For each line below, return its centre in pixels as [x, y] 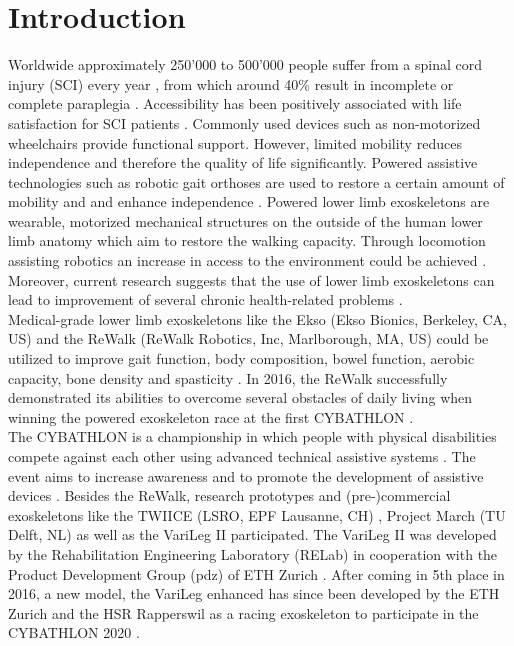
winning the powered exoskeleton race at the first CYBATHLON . [211, 416]
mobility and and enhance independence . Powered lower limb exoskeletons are [249, 201]
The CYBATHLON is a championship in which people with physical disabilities [252, 436]
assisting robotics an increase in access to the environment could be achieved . [247, 260]
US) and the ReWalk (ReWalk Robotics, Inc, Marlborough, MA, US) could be [248, 338]
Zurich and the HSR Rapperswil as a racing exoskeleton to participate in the [243, 612]
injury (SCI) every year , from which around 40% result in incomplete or [231, 83]
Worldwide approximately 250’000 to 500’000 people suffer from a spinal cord [245, 64]
